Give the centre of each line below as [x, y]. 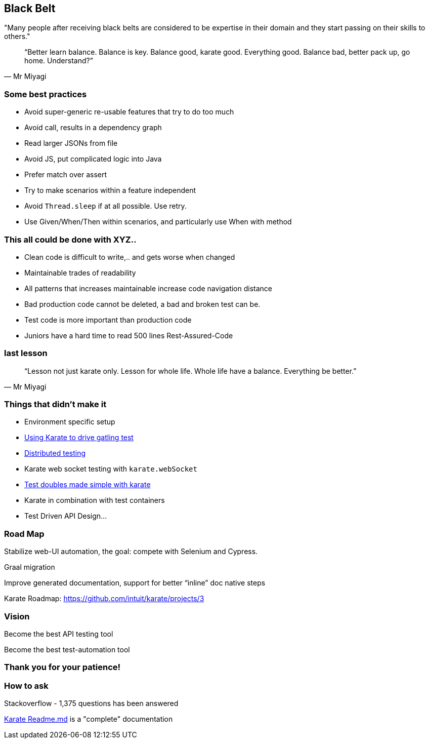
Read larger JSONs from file [71, 143]
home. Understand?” [59, 61]
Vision [17, 616]
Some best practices [46, 94]
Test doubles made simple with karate [88, 485]
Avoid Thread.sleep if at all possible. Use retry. [105, 206]
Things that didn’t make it [55, 404]
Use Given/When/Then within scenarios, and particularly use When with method [158, 222]
